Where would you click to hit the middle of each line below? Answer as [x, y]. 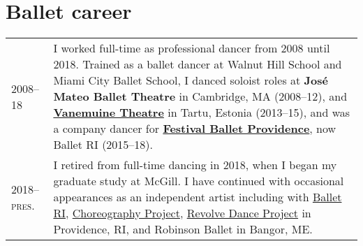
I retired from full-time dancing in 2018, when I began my [195, 165]
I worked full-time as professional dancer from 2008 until [192, 48]
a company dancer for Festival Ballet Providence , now [195, 129]
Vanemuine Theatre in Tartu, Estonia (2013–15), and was [202, 113]
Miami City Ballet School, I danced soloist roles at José [191, 80]
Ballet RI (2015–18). [103, 145]
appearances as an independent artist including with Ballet [198, 197]
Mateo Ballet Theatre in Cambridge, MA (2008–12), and [200, 96]
